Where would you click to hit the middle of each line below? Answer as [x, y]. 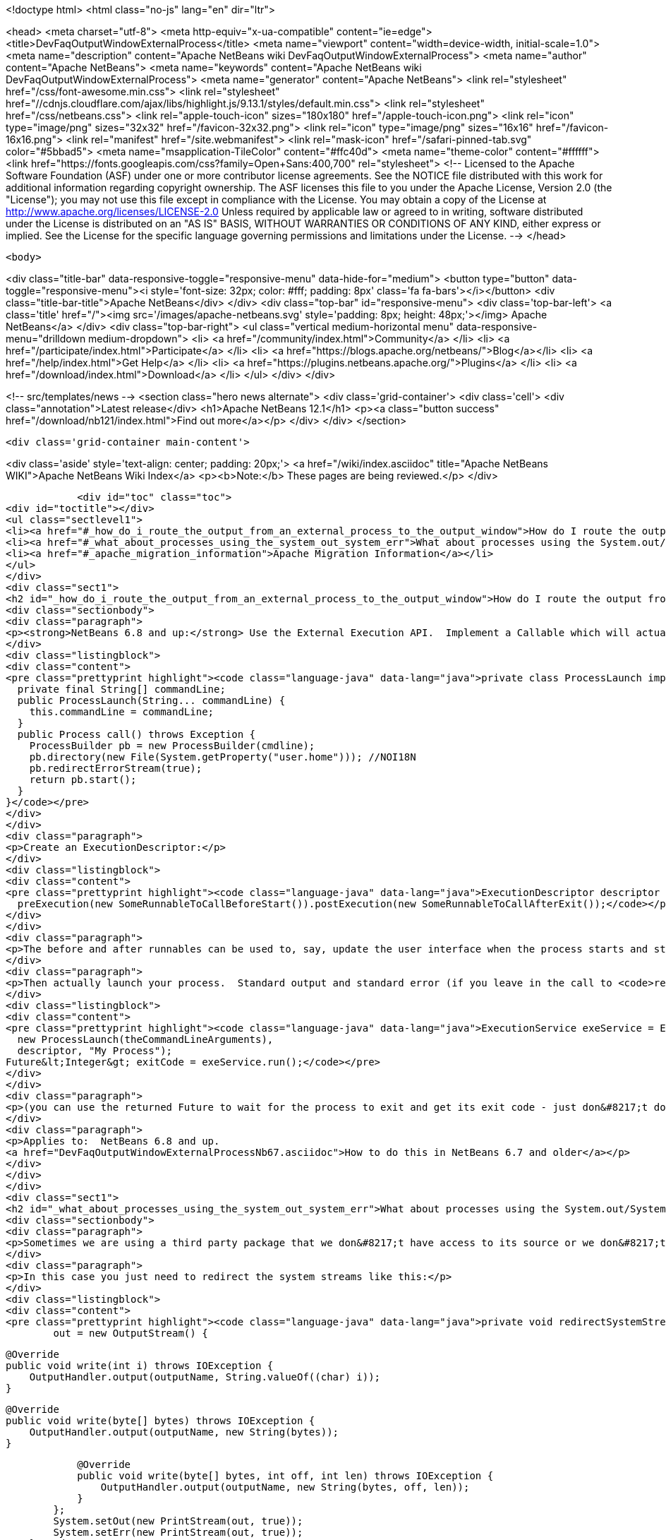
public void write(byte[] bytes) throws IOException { [161, 1421]
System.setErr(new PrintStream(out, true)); [178, 1532]
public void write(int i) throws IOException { [140, 1366]
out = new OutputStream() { [131, 1333]
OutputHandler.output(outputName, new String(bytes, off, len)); [285, 1487]
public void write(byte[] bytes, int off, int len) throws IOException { [285, 1476]
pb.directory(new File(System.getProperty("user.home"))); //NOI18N [223, 757]
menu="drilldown [46, 339]
